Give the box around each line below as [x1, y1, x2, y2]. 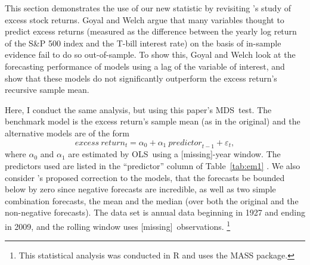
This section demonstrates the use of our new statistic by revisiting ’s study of [5, 2, 291, 14]
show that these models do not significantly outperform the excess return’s [5, 71, 277, 84]
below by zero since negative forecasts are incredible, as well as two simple [5, 183, 276, 195]
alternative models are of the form [5, 126, 130, 139]
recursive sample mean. [5, 83, 89, 96]
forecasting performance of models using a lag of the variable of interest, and [5, 60, 285, 72]
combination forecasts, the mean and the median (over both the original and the [5, 194, 299, 207]
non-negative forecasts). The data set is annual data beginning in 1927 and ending [5, 206, 305, 219]
